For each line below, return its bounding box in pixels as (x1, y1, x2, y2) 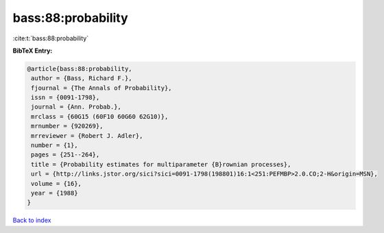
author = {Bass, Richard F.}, (31, 74, 133, 82)
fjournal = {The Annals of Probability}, (31, 84, 172, 92)
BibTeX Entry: (12, 46, 53, 55)
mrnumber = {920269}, (31, 122, 104, 130)
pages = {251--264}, (31, 151, 100, 159)
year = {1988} (31, 189, 78, 197)
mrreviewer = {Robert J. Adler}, (31, 132, 143, 139)
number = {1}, (31, 141, 78, 150)
